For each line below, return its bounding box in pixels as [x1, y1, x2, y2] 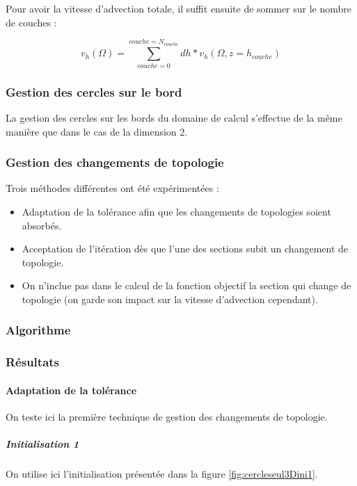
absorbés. [22, 218, 62, 232]
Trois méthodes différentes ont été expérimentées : [6, 181, 219, 195]
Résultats [6, 353, 60, 371]
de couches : [6, 15, 57, 29]
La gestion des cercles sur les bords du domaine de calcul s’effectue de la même [6, 110, 342, 124]
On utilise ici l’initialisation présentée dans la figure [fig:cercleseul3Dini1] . [6, 467, 318, 481]
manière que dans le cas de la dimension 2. [6, 124, 188, 138]
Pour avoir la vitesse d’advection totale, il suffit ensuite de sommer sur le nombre [6, 1, 352, 15]
